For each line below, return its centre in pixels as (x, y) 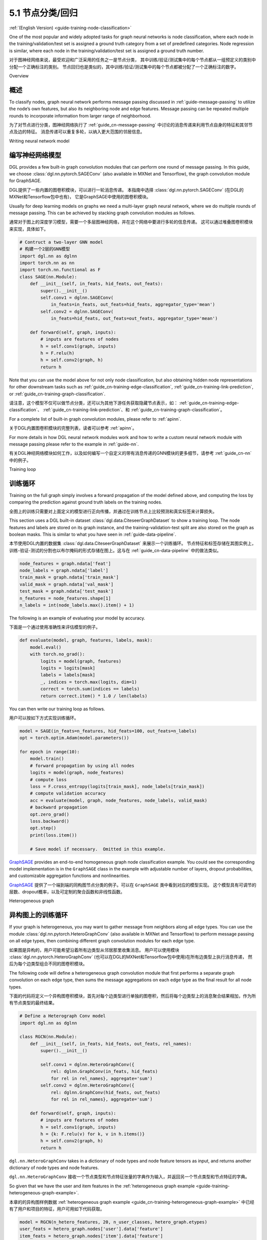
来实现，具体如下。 (29, 229)
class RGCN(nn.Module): (48, 1037)
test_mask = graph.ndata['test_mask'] (67, 591)
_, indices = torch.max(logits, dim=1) (89, 682)
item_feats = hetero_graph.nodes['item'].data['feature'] (91, 1236)
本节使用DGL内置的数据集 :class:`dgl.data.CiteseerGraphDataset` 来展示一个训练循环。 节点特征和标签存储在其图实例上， (133, 544)
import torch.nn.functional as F (60, 270)
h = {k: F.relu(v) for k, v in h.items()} (93, 1134)
